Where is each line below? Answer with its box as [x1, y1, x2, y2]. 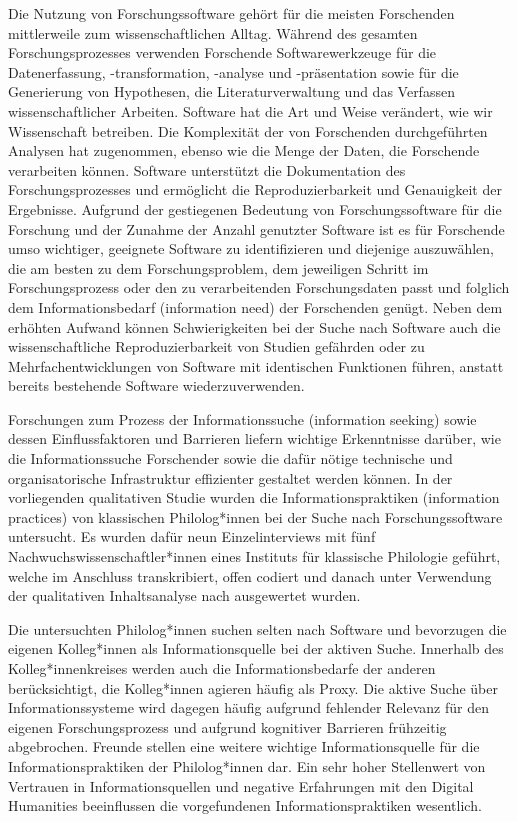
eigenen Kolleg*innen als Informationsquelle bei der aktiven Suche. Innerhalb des [8, 638, 504, 659]
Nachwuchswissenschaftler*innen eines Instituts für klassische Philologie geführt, [8, 546, 501, 567]
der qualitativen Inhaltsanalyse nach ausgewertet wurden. [8, 585, 361, 606]
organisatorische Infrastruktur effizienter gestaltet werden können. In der [8, 467, 453, 488]
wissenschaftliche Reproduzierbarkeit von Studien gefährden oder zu [8, 336, 425, 357]
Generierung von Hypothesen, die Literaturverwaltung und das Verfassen [8, 81, 455, 102]
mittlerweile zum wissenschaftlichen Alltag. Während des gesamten [8, 22, 418, 43]
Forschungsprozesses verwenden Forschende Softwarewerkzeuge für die [8, 42, 437, 63]
